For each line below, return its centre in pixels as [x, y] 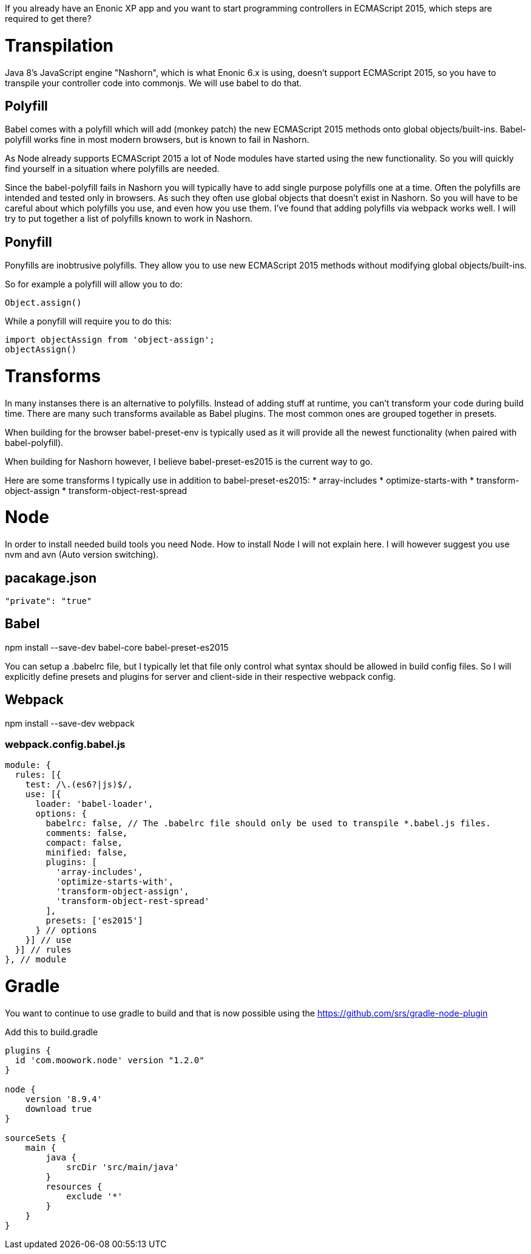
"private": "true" [49, 601]
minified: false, [87, 853]
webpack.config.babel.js [65, 745]
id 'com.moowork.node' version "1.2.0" [110, 1060]
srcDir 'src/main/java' [123, 1167]
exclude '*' [94, 1196]
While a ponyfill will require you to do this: [88, 321]
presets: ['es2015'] [94, 921]
